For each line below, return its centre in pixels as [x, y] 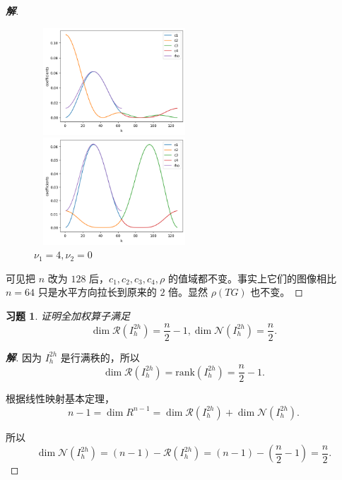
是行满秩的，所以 [100, 357]
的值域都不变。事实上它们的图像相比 [252, 278]
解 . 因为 [24, 357]
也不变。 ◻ [277, 292]
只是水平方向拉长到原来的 [97, 292]
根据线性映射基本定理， [60, 398]
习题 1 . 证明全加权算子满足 [68, 315]
